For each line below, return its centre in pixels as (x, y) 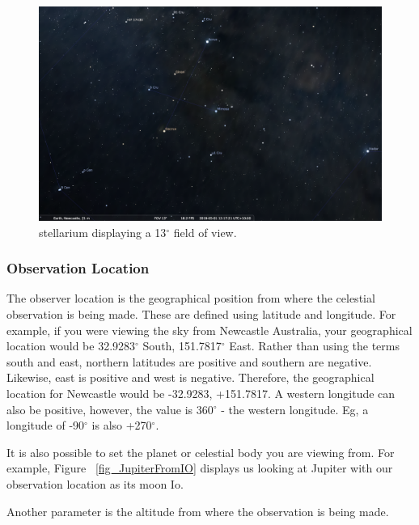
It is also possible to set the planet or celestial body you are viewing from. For (201, 452)
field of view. (205, 232)
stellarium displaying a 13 (103, 232)
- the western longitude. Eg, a (295, 409)
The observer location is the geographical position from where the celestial (191, 298)
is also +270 (122, 425)
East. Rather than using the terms (315, 346)
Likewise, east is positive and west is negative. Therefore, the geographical (190, 377)
